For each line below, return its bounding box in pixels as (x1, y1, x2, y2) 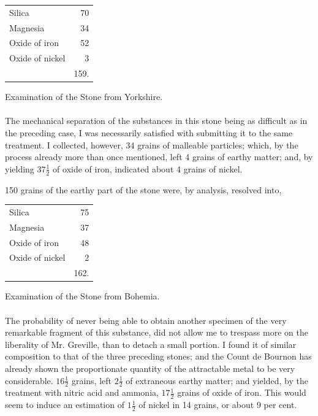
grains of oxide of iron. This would (177, 386, 306, 399)
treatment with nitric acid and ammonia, (5, 386, 159, 399)
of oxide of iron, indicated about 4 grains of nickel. (53, 162, 243, 175)
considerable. (5, 374, 53, 387)
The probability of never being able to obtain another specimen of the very (5, 314, 287, 326)
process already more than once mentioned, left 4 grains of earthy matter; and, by (5, 150, 313, 163)
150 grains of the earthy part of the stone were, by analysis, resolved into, (5, 183, 282, 196)
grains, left (71, 374, 112, 387)
